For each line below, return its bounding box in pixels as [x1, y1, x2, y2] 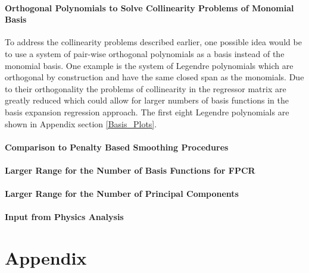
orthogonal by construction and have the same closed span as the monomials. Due [5, 71, 304, 83]
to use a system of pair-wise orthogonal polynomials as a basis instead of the [5, 47, 285, 59]
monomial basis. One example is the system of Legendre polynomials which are [5, 59, 294, 71]
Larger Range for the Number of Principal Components [5, 187, 239, 200]
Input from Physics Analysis [5, 211, 124, 223]
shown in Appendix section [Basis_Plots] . [5, 117, 157, 130]
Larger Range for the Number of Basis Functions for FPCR [5, 164, 255, 176]
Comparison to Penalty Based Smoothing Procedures [5, 140, 229, 153]
